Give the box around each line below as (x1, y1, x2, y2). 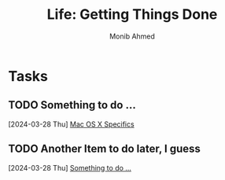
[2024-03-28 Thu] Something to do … (8, 163, 132, 172)
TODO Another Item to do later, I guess (8, 142, 201, 156)
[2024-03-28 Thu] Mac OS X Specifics (8, 119, 135, 129)
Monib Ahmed (109, 31, 156, 41)
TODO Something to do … (8, 98, 136, 112)
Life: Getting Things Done (46, 6, 218, 24)
